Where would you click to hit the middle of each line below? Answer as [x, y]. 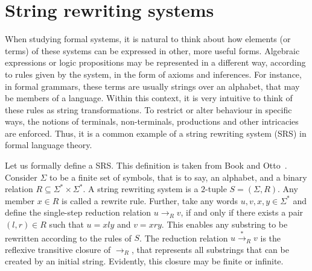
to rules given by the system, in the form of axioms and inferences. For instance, [153, 74]
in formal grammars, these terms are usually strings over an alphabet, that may [152, 86]
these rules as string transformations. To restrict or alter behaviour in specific [148, 109]
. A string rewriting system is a [141, 189]
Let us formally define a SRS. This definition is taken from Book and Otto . [146, 165]
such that [66, 224]
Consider [21, 177]
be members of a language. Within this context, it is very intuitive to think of [149, 98]
